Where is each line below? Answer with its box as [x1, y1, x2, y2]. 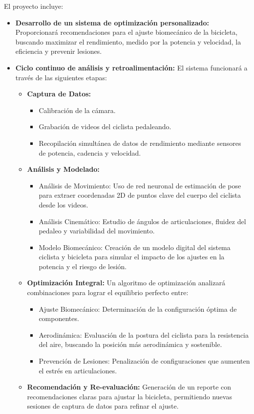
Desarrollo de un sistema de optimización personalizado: [15, 17, 209, 27]
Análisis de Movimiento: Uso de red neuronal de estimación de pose [39, 180, 241, 190]
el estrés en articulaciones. [39, 365, 117, 375]
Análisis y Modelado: [27, 164, 100, 174]
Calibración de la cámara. [39, 105, 116, 115]
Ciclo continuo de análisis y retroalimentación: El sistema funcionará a [15, 62, 248, 72]
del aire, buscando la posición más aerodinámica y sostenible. [39, 339, 222, 349]
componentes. [39, 313, 79, 323]
